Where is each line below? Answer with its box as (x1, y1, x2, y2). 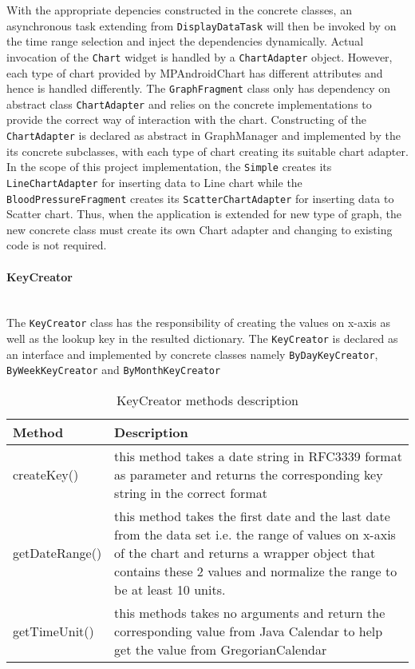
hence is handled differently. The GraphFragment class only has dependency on (6, 80, 391, 97)
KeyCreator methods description (117, 391, 298, 410)
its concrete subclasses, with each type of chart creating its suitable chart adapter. (6, 142, 409, 159)
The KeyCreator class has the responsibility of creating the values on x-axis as (6, 314, 390, 331)
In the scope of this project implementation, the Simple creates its (6, 158, 332, 175)
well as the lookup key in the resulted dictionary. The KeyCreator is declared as (6, 330, 398, 347)
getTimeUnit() (13, 622, 94, 641)
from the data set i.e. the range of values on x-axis (114, 525, 396, 544)
